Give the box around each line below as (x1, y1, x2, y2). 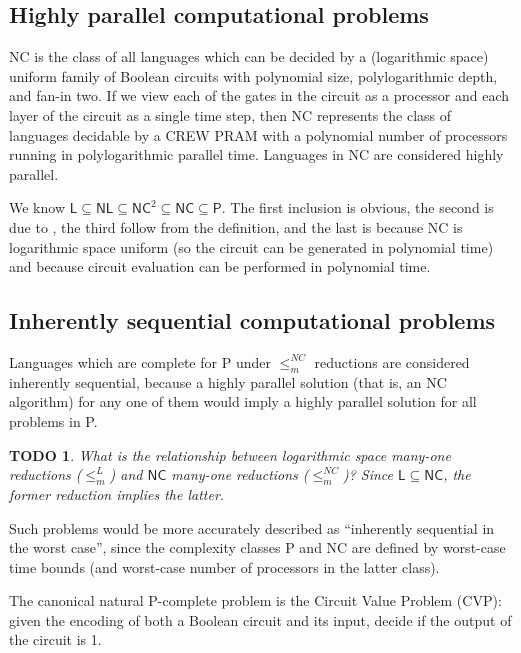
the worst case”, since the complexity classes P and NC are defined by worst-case (9, 537, 506, 558)
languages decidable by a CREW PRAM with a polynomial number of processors (9, 124, 508, 145)
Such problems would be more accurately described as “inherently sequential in (9, 517, 495, 538)
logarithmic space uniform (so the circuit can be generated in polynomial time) (9, 236, 494, 257)
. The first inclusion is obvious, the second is (221, 197, 494, 218)
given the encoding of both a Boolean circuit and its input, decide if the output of (9, 609, 512, 630)
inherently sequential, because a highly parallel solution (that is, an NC (9, 371, 447, 392)
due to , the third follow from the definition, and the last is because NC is (9, 216, 463, 237)
